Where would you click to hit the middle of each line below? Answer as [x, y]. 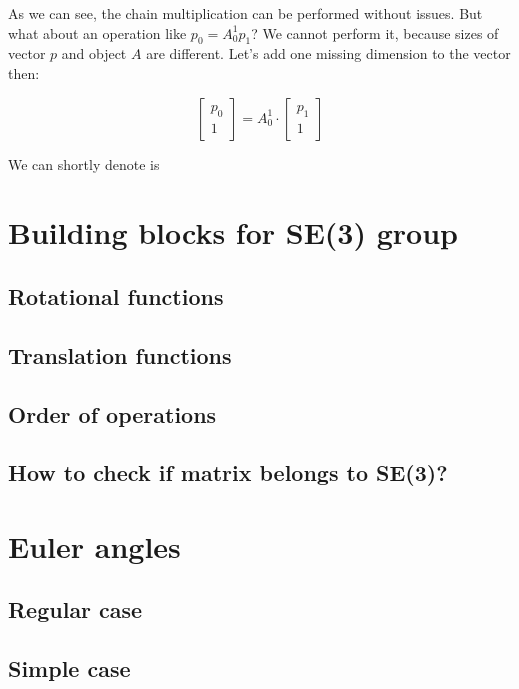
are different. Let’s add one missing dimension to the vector [328, 53]
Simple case [69, 668]
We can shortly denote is [84, 163]
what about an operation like [97, 32]
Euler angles [94, 545]
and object [94, 53]
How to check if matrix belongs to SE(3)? [228, 472]
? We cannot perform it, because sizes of [375, 32]
